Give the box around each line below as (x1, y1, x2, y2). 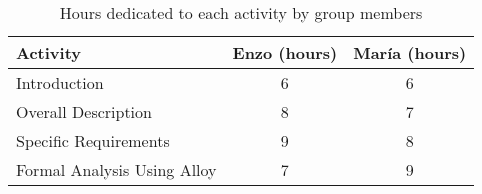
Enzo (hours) (232, 41, 338, 64)
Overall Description (16, 100, 152, 123)
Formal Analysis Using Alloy (16, 158, 217, 181)
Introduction (16, 71, 104, 94)
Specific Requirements (16, 129, 170, 152)
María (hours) (353, 41, 467, 64)
